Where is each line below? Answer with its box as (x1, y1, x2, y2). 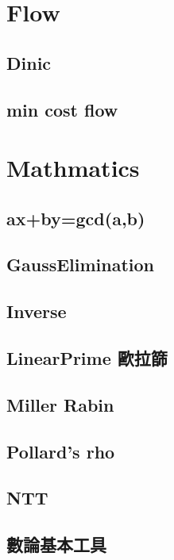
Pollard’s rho (6, 439, 115, 463)
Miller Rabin (6, 392, 114, 416)
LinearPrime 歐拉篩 (6, 346, 168, 370)
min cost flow (6, 97, 118, 121)
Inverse (6, 299, 67, 324)
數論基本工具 (6, 532, 106, 557)
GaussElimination (6, 252, 155, 277)
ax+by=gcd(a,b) (6, 205, 145, 230)
